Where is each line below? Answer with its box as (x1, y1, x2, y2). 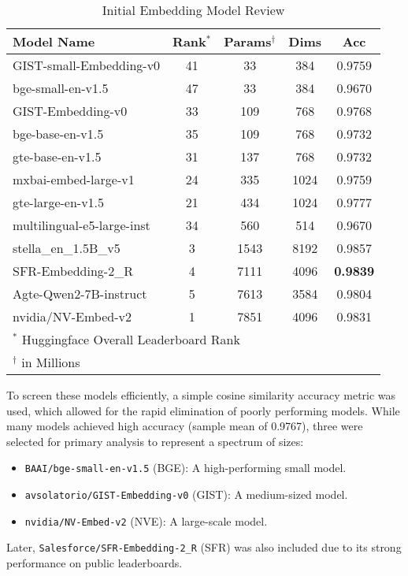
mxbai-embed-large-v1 (13, 170, 135, 188)
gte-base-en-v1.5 (13, 147, 102, 165)
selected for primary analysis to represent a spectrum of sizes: (6, 433, 304, 449)
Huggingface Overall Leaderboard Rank (21, 330, 240, 348)
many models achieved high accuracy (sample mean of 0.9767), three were (6, 418, 363, 434)
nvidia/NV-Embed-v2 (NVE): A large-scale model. (24, 512, 268, 529)
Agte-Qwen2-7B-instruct (13, 284, 147, 303)
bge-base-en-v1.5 (13, 124, 104, 143)
